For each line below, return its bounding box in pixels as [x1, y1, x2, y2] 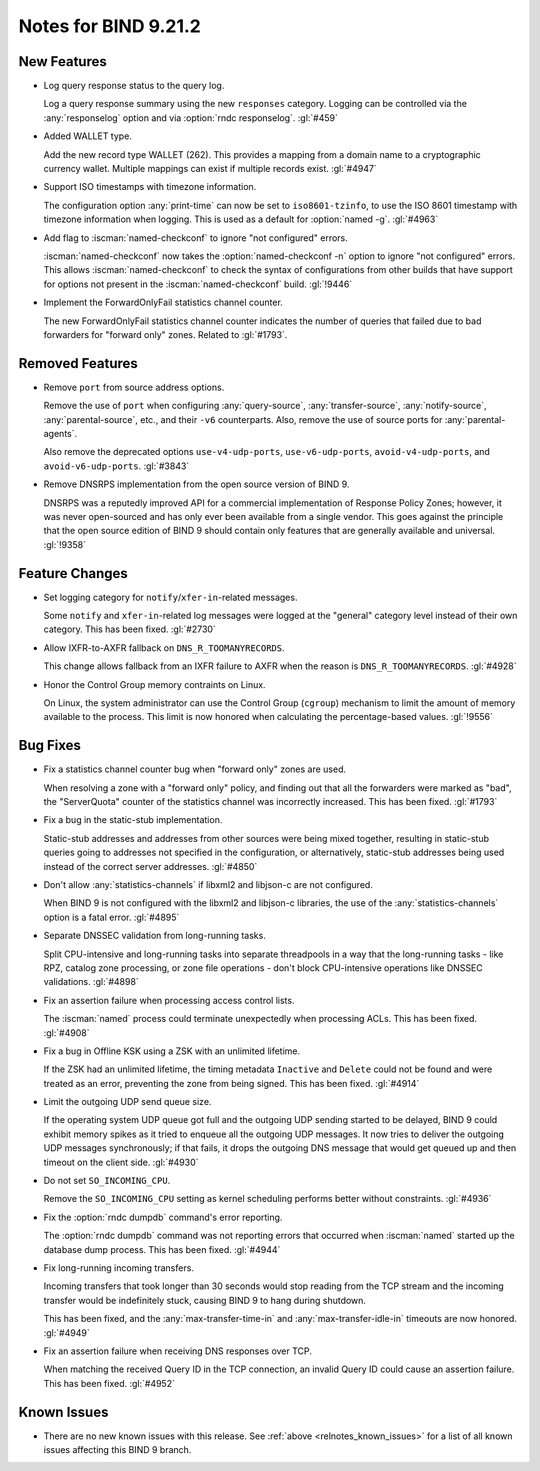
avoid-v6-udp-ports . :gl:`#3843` [43, 460, 190, 472]
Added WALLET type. [43, 130, 132, 142]
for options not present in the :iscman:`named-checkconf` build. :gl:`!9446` [43, 278, 353, 290]
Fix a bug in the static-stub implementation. [43, 814, 223, 826]
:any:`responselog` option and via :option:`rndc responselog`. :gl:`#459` [43, 111, 339, 124]
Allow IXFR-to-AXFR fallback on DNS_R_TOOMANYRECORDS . [43, 641, 285, 654]
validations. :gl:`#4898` [43, 976, 139, 988]
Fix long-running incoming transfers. [43, 1262, 195, 1274]
